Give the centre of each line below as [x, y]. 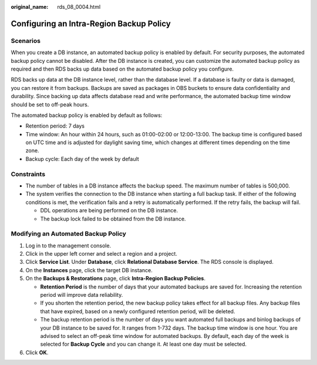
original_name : [30, 7]
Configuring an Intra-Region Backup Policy [91, 24]
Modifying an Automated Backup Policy [68, 234]
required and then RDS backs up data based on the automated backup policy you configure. [122, 69]
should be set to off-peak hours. [50, 104]
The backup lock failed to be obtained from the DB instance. [113, 219]
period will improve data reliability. [82, 295]
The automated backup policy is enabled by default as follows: [87, 115]
